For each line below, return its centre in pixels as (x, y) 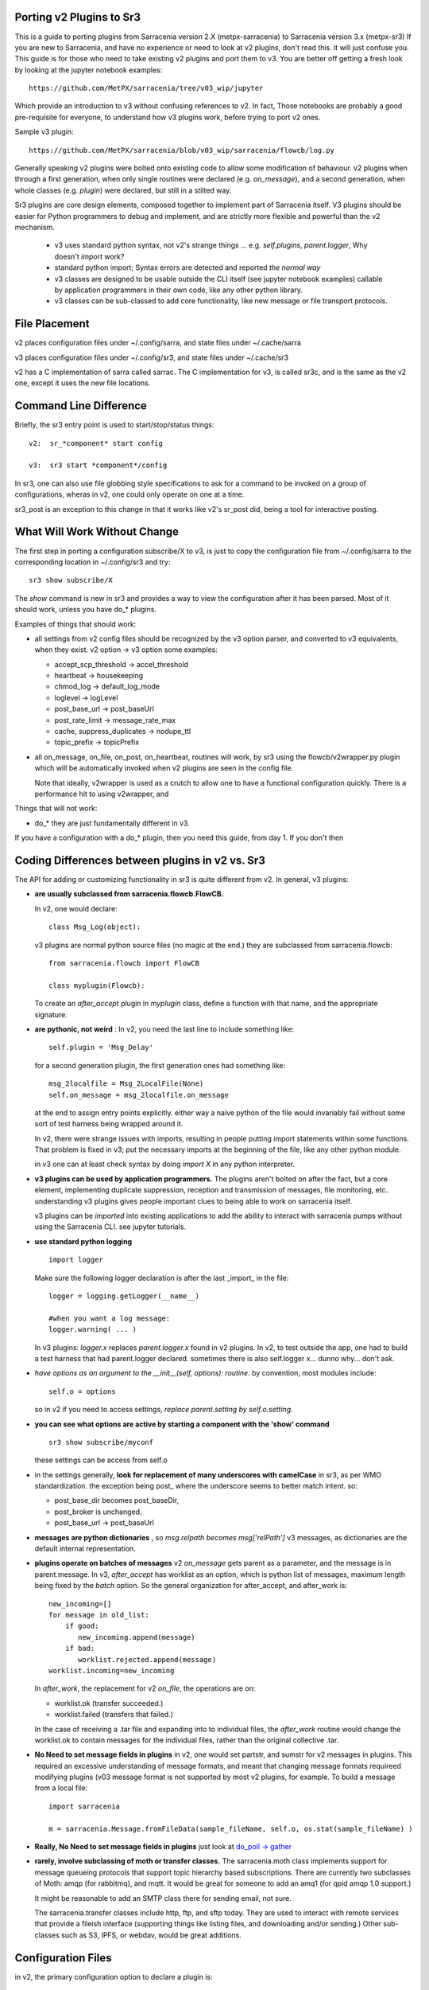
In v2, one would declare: (76, 908)
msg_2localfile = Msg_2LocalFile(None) (126, 1084)
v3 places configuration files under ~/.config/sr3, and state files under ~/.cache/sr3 (152, 357)
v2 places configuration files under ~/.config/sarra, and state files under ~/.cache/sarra (158, 343)
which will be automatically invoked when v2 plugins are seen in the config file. (164, 768)
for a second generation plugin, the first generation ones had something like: (160, 1065)
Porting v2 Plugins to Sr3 (78, 17)
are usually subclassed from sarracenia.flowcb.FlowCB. (129, 894)
